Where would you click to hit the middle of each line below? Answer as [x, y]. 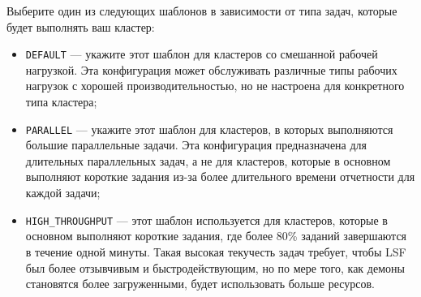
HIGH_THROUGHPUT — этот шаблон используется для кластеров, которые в [206, 220]
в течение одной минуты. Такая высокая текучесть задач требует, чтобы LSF [216, 251]
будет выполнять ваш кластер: [81, 26]
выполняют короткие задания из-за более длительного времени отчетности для [220, 176]
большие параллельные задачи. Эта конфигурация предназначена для [196, 145]
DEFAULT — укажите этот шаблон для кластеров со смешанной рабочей [202, 54]
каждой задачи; [63, 193]
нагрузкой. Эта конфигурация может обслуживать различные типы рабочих [211, 69]
